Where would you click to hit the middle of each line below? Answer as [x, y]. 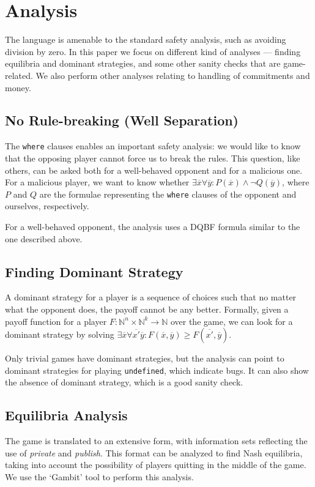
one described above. [44, 238]
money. [18, 87]
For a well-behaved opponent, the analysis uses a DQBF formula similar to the [153, 226]
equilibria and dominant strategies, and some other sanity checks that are [143, 63]
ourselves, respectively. [47, 206]
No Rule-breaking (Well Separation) [122, 120]
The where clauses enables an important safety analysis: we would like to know [153, 146]
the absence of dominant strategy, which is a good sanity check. [124, 382]
